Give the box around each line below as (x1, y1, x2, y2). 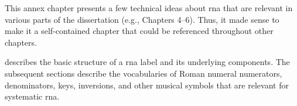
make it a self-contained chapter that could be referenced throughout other (5, 25, 274, 37)
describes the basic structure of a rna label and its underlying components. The (5, 56, 290, 68)
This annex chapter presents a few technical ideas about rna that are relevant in (5, 2, 293, 13)
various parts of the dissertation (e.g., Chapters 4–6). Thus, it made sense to (5, 13, 279, 25)
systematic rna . (5, 90, 60, 102)
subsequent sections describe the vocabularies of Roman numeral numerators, (5, 67, 282, 79)
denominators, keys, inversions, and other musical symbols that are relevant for (5, 78, 289, 91)
